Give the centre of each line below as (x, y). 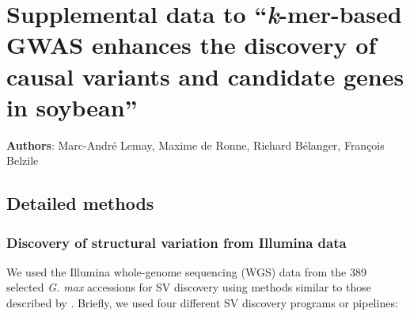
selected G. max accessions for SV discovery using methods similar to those (189, 287)
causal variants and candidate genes (205, 76)
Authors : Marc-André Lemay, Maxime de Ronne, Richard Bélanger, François (196, 145)
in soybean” (72, 107)
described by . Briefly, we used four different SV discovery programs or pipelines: (202, 303)
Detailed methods (80, 203)
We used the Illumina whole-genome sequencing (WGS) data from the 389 (186, 271)
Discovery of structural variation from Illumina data (177, 242)
